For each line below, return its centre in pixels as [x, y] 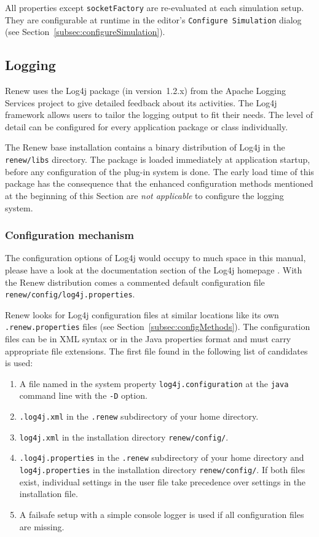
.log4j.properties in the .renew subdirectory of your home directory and [162, 457]
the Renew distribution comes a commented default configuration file [135, 282]
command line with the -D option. [83, 395]
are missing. [42, 526]
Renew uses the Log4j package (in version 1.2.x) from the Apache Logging [146, 91]
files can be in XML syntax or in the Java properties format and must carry [148, 339]
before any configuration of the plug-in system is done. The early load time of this [159, 171]
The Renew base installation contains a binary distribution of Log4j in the [145, 147]
